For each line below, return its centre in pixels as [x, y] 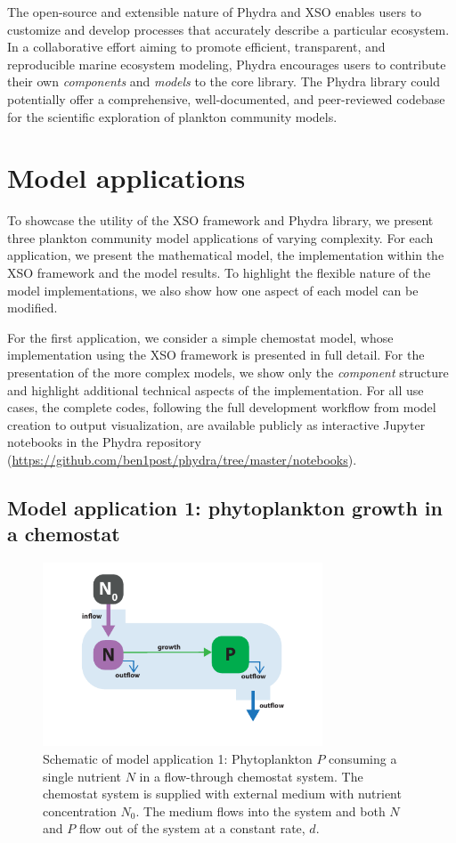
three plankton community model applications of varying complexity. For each [220, 237]
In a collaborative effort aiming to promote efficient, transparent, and [196, 47]
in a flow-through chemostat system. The [251, 776]
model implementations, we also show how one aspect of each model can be [213, 290]
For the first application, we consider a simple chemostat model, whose [200, 337]
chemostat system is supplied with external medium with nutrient [222, 794]
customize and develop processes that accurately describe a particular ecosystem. [228, 29]
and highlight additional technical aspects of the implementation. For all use [216, 389]
